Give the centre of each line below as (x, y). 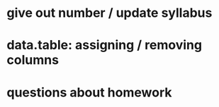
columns (33, 60)
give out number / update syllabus (109, 13)
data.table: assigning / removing (105, 45)
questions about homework (89, 92)
